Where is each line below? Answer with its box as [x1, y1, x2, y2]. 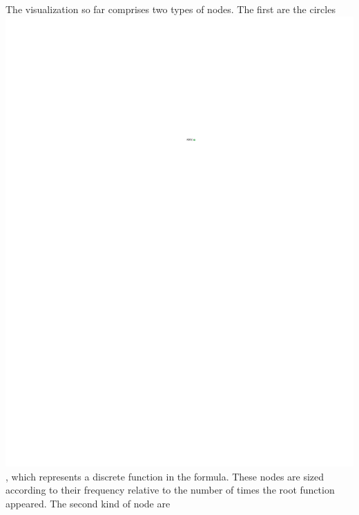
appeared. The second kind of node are [6, 496, 171, 510]
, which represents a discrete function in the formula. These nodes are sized [6, 469, 324, 483]
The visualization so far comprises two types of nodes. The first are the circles [6, 2, 336, 16]
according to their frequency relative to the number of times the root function [6, 483, 335, 497]
